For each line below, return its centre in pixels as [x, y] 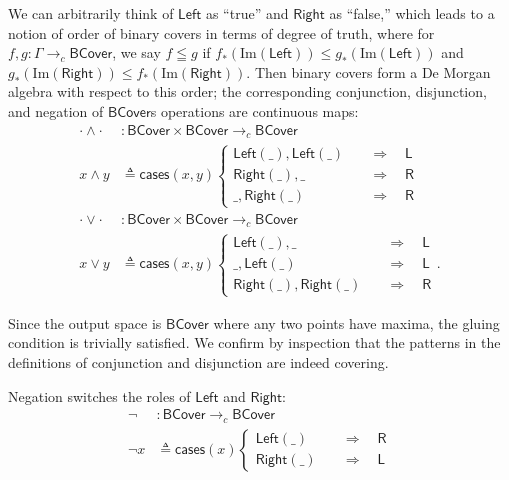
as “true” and [247, 13]
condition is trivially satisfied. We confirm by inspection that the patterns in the [254, 342]
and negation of [56, 110]
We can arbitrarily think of [91, 13]
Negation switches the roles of [99, 395]
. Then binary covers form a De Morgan [368, 71]
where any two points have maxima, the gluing [356, 322]
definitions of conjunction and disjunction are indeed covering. [198, 361]
